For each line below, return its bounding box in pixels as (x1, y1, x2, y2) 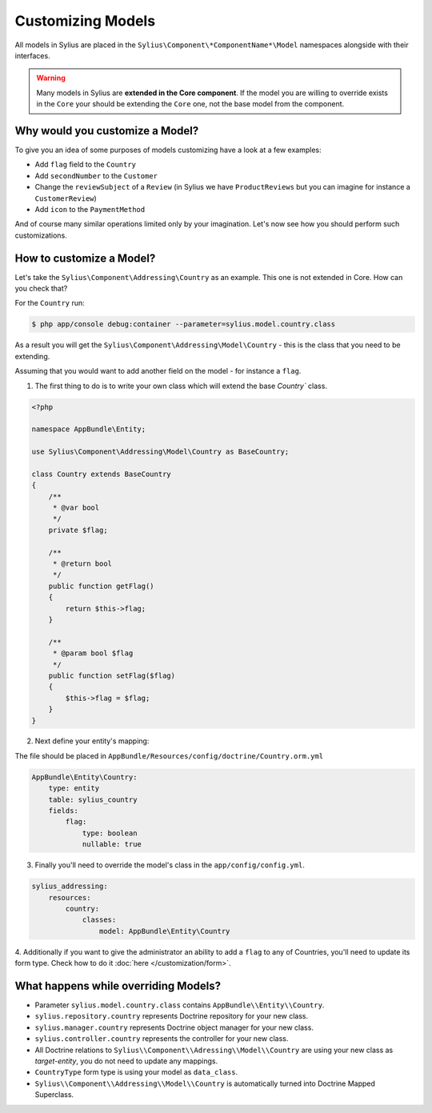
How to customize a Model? (14, 251, 156, 265)
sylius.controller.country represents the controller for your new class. (34, 1034, 289, 1043)
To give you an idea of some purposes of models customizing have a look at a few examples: (14, 145, 322, 155)
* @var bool (52, 503, 100, 512)
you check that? (14, 284, 68, 294)
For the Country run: (14, 298, 86, 308)
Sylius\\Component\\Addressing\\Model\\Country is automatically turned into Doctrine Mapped (34, 1079, 376, 1088)
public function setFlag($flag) (48, 671, 176, 680)
